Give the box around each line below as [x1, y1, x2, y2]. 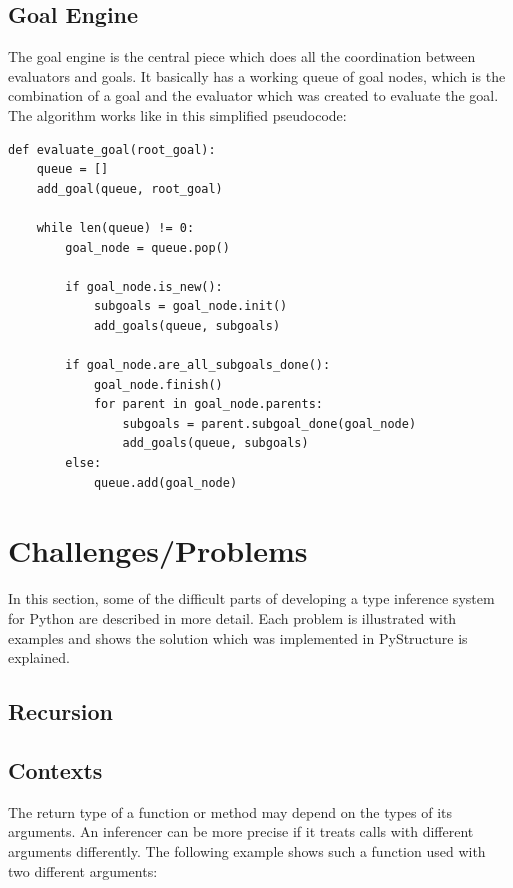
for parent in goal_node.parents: [93, 397, 323, 412]
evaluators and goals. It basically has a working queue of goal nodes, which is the [8, 65, 506, 86]
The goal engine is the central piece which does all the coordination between [8, 46, 476, 67]
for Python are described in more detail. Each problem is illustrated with [8, 607, 457, 628]
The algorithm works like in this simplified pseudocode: [8, 104, 347, 125]
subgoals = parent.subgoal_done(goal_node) [122, 416, 417, 431]
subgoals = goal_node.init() [93, 299, 288, 314]
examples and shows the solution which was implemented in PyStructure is [8, 627, 468, 648]
